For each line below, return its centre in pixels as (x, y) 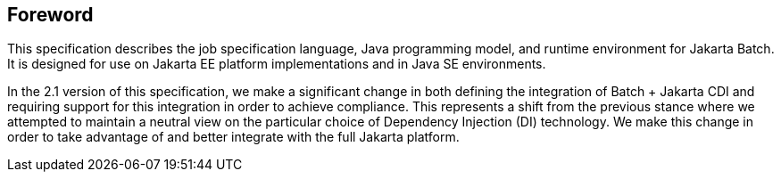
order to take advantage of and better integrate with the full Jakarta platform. (233, 137)
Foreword (50, 15)
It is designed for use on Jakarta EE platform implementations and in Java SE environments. (277, 64)
